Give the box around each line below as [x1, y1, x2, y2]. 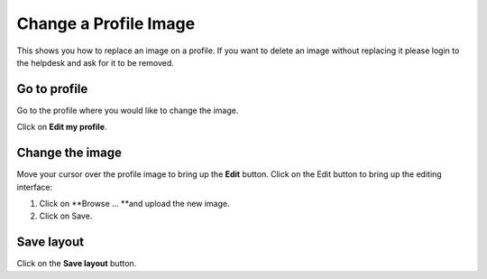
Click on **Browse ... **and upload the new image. [39, 198, 230, 209]
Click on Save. [39, 210, 93, 221]
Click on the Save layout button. [16, 258, 137, 269]
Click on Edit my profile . [16, 122, 107, 133]
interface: [16, 181, 53, 192]
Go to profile [16, 81, 88, 97]
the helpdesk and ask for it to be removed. [16, 57, 175, 68]
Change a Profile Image [16, 14, 196, 33]
